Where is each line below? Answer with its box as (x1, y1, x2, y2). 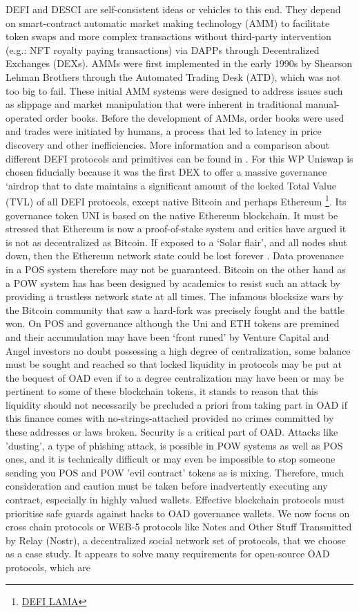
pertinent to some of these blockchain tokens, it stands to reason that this (6, 384, 318, 398)
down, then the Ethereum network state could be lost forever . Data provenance (6, 248, 344, 263)
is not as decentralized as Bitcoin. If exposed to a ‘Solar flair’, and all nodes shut (6, 234, 347, 249)
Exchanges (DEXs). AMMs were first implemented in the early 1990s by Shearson (6, 56, 353, 71)
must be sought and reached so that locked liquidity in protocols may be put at (6, 357, 342, 371)
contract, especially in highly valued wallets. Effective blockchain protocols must (6, 492, 345, 507)
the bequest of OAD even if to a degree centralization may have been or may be (6, 370, 344, 384)
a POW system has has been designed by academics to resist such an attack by (6, 275, 341, 290)
